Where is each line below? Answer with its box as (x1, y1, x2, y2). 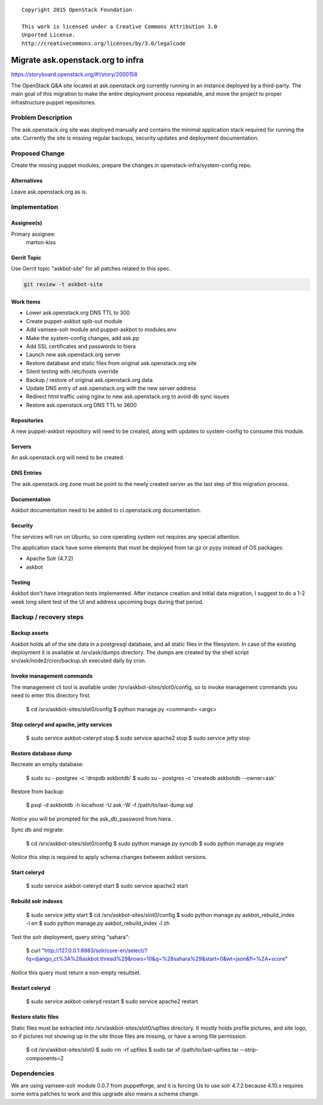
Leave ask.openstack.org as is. (11, 188, 88, 195)
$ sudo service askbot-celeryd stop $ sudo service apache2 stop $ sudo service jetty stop (26, 734, 251, 742)
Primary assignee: (11, 230, 56, 238)
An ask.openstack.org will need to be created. (11, 454, 125, 461)
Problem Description (11, 114, 72, 122)
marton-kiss (26, 239, 56, 246)
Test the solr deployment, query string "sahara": (11, 933, 130, 940)
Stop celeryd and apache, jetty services (11, 721, 112, 728)
